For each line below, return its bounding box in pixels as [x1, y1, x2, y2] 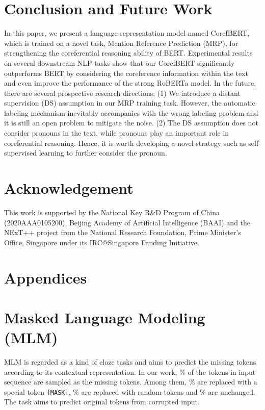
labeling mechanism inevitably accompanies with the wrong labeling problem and [4, 107, 258, 118]
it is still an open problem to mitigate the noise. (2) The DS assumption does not [4, 117, 258, 128]
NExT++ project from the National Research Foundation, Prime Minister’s [4, 227, 241, 238]
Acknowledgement [4, 177, 134, 198]
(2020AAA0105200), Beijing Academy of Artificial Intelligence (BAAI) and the [4, 217, 251, 227]
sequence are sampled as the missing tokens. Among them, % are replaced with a [4, 376, 257, 387]
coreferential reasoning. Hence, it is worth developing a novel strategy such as [4, 137, 246, 148]
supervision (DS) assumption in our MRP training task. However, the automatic [4, 97, 255, 108]
